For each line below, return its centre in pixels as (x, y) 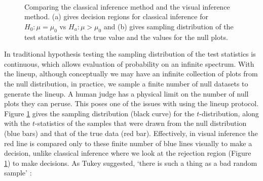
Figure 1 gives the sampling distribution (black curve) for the (99, 113)
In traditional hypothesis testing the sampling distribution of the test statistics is (130, 54)
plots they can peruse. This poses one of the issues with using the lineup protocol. (131, 103)
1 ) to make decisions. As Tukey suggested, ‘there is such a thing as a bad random (131, 163)
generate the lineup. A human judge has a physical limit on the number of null (126, 93)
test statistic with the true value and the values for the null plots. (126, 37)
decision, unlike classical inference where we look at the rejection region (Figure (128, 153)
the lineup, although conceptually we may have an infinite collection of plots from (131, 74)
